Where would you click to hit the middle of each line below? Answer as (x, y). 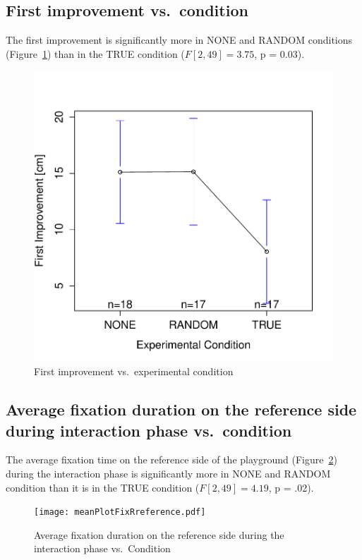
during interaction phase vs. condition (149, 430)
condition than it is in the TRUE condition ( (103, 487)
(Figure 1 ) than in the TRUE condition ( (95, 53)
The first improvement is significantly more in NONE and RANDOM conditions (179, 40)
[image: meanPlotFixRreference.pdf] (120, 512)
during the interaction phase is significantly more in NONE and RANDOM (168, 474)
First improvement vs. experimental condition (134, 371)
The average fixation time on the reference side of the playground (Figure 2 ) (171, 459)
